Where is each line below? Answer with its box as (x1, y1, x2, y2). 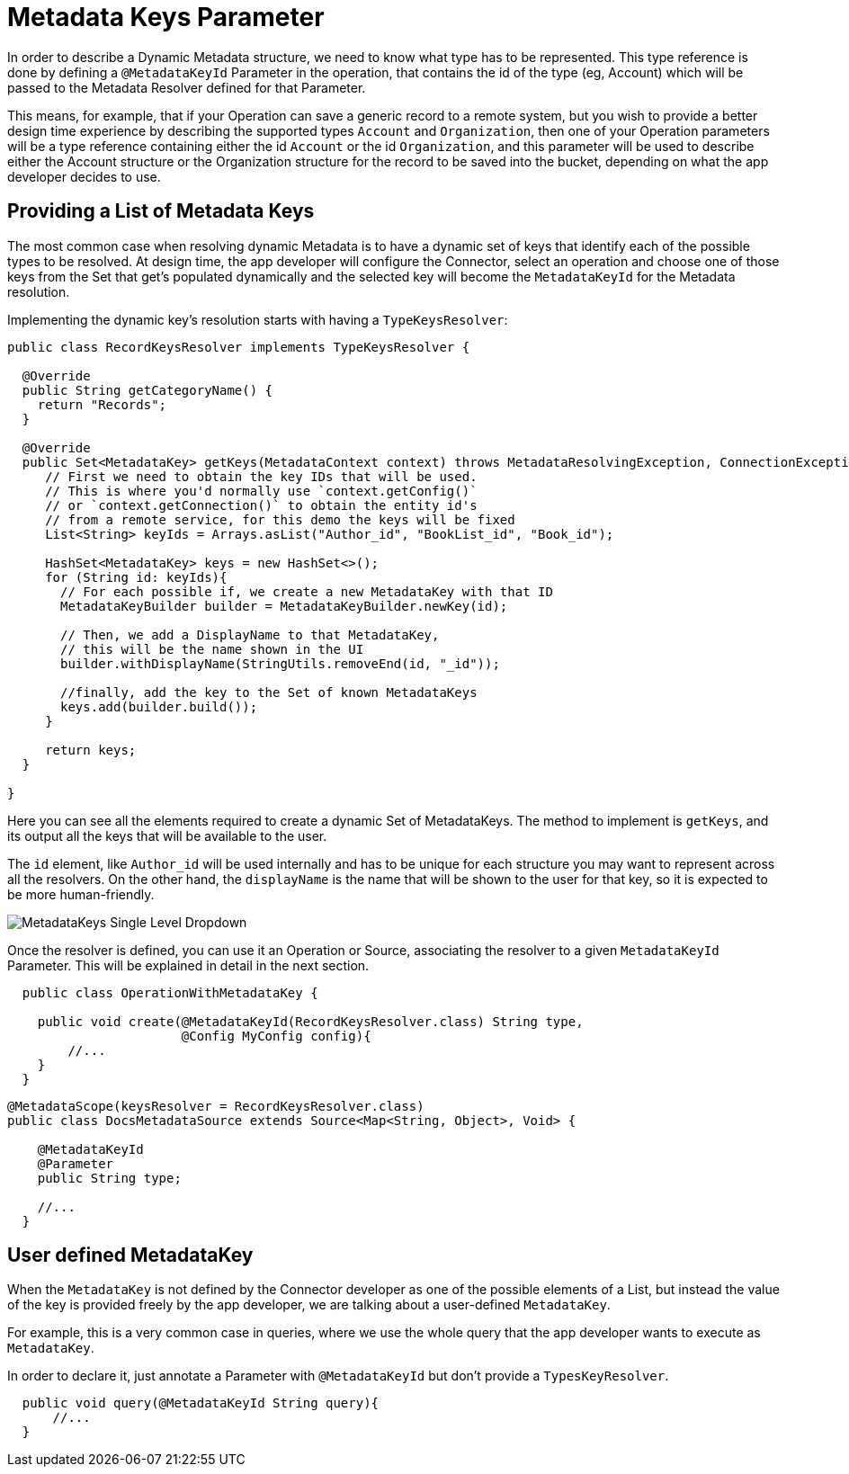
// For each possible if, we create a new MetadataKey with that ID (60, 584, 553, 599)
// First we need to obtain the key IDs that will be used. (45, 469, 478, 484)
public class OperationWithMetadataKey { (22, 985, 318, 1000)
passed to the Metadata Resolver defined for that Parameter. (7, 79, 366, 95)
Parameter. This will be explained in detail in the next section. (7, 957, 370, 973)
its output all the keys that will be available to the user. (7, 827, 327, 844)
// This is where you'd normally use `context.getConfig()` (45, 483, 478, 498)
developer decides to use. (7, 168, 161, 184)
